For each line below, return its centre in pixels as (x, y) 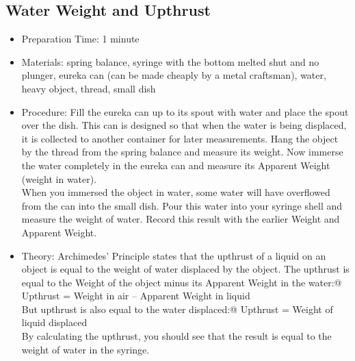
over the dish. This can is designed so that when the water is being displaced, (184, 125)
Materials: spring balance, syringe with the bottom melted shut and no (170, 61)
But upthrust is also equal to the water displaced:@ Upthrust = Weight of (177, 309)
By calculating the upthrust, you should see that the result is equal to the (176, 336)
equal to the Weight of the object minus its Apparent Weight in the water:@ (182, 282)
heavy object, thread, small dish (89, 88)
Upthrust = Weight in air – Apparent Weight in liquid (136, 296)
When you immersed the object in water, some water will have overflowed (176, 192)
